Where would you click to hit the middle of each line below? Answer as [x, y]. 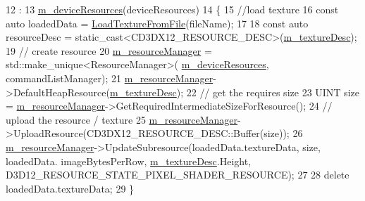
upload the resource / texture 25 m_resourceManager [122, 119]
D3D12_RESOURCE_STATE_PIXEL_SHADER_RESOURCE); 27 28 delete [178, 175]
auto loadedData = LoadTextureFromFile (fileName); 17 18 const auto [157, 23]
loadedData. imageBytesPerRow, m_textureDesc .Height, [129, 161]
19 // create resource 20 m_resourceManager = [109, 50]
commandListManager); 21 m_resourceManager [110, 78]
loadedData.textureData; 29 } [70, 188]
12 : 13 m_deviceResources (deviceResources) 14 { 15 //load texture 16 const [172, 9]
